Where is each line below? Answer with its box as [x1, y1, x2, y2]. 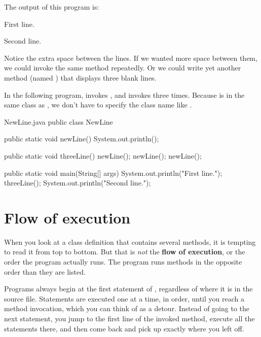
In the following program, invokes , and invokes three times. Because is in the [4, 89, 245, 100]
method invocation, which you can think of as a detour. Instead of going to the [4, 303, 249, 314]
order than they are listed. [4, 266, 86, 277]
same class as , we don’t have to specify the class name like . [4, 99, 192, 110]
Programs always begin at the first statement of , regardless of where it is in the [4, 283, 253, 294]
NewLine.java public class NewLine [4, 116, 113, 127]
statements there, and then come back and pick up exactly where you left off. [4, 323, 244, 333]
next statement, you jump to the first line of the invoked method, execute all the [4, 313, 255, 323]
